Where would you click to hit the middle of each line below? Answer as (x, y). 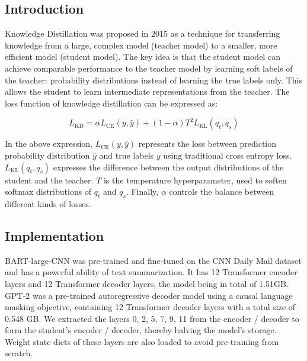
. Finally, (142, 191)
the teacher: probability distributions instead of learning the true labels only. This (153, 80)
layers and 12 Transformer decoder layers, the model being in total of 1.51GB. (147, 283)
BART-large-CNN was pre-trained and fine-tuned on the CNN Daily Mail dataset (153, 260)
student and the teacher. (49, 180)
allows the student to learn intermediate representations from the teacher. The (147, 91)
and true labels (127, 155)
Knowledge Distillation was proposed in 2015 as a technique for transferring (143, 33)
